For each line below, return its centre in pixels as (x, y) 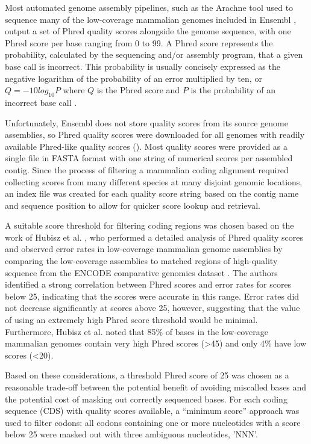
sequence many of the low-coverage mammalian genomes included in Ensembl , (151, 19)
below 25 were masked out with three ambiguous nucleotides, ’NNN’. (131, 434)
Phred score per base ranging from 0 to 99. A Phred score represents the (139, 42)
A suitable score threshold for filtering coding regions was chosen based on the (149, 225)
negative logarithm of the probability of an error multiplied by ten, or (134, 78)
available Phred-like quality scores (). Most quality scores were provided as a (146, 146)
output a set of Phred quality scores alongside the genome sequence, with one (148, 31)
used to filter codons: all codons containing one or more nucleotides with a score (153, 422)
